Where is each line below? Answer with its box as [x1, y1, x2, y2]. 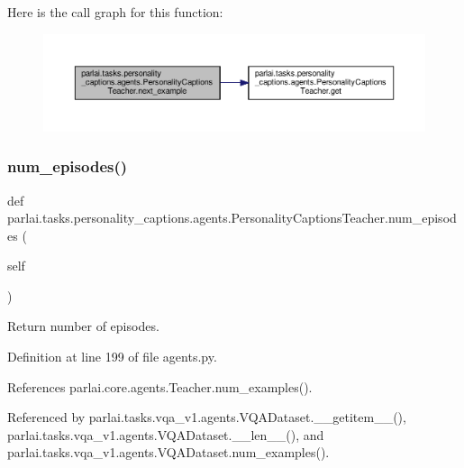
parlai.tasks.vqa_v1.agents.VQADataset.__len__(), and [7, 425, 324, 444]
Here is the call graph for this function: [7, 3, 223, 21]
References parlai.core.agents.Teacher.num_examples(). [7, 377, 313, 396]
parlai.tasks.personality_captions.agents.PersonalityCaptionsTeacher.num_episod [7, 208, 457, 227]
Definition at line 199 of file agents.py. [7, 347, 217, 366]
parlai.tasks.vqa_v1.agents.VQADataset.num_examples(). [7, 443, 330, 462]
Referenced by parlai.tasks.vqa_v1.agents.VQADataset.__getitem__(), [7, 408, 406, 427]
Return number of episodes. [7, 317, 159, 335]
